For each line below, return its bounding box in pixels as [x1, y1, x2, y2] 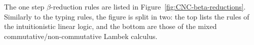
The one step [4, 1, 45, 11]
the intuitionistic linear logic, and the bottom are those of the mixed [4, 21, 217, 31]
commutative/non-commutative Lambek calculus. [4, 30, 158, 41]
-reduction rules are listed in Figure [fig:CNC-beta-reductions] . [51, 1, 246, 11]
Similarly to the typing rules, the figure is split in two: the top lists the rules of [4, 11, 249, 21]
